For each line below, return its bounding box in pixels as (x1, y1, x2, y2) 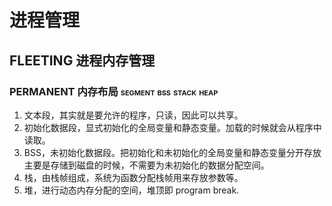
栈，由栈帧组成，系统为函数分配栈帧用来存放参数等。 (23, 171, 244, 183)
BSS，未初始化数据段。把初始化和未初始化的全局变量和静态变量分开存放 (23, 146, 322, 158)
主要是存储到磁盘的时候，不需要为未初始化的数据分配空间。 (23, 159, 270, 171)
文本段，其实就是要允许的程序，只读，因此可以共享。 (23, 109, 244, 121)
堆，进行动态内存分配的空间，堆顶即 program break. (23, 184, 240, 196)
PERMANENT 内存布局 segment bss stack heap (9, 84, 219, 98)
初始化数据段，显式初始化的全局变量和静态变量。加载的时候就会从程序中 (23, 121, 322, 133)
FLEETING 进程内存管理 (9, 52, 156, 69)
